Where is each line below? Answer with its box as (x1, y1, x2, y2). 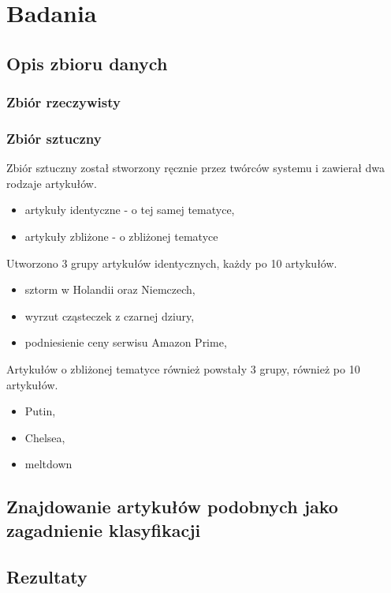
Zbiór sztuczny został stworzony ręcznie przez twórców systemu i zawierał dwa (6, 160, 385, 176)
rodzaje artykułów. (6, 175, 97, 191)
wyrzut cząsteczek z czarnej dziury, (24, 307, 195, 324)
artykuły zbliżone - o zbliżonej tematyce (24, 228, 218, 244)
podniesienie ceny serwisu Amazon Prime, (24, 334, 227, 351)
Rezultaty (6, 564, 88, 588)
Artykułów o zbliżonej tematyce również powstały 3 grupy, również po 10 (6, 360, 360, 377)
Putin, (24, 403, 56, 419)
